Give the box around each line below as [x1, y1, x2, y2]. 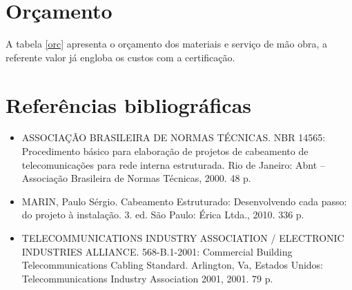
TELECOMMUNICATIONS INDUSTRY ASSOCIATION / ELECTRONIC [21, 231, 344, 245]
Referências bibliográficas [6, 90, 252, 118]
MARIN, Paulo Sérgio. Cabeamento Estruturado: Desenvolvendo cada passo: [21, 194, 347, 208]
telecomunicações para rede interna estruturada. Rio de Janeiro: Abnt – [21, 157, 325, 172]
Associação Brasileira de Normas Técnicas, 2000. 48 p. [21, 171, 251, 185]
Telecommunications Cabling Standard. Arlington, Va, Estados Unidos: [21, 258, 323, 272]
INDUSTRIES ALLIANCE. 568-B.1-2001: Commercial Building [21, 244, 293, 258]
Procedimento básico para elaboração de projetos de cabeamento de [21, 144, 309, 158]
